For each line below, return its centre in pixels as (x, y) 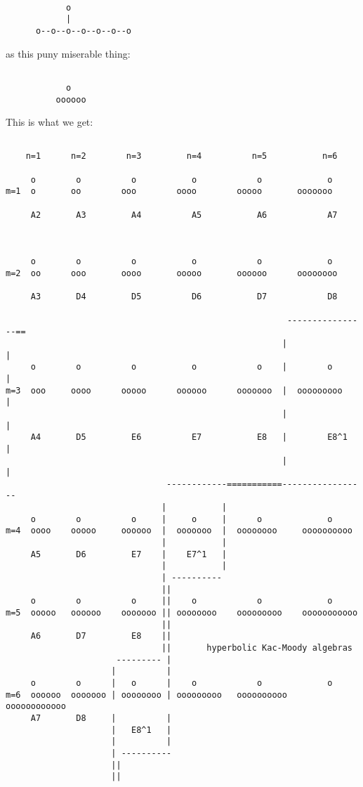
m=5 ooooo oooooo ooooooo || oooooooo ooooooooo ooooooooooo (182, 613)
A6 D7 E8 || (101, 636)
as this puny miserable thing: (68, 53)
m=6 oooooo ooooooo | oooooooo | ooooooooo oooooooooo (146, 695)
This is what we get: (49, 122)
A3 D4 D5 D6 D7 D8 (184, 297)
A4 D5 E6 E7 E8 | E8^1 (189, 437)
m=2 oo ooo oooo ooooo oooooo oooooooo (172, 273)
